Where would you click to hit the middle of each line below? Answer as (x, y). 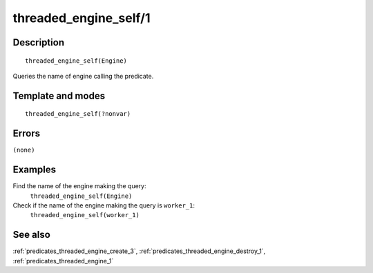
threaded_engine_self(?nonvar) (78, 114)
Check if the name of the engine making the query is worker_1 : (104, 205)
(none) (24, 150)
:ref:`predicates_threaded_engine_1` (63, 261)
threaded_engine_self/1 (82, 18)
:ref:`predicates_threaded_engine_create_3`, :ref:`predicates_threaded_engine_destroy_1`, (139, 251)
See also (32, 235)
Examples (35, 170)
